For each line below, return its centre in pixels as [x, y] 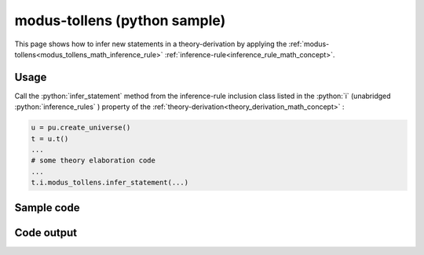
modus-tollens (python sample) [120, 20]
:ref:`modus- [309, 44]
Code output [46, 233]
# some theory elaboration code [93, 160]
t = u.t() [50, 138]
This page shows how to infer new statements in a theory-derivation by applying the [151, 44]
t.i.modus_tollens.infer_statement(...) [110, 183]
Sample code [47, 208]
